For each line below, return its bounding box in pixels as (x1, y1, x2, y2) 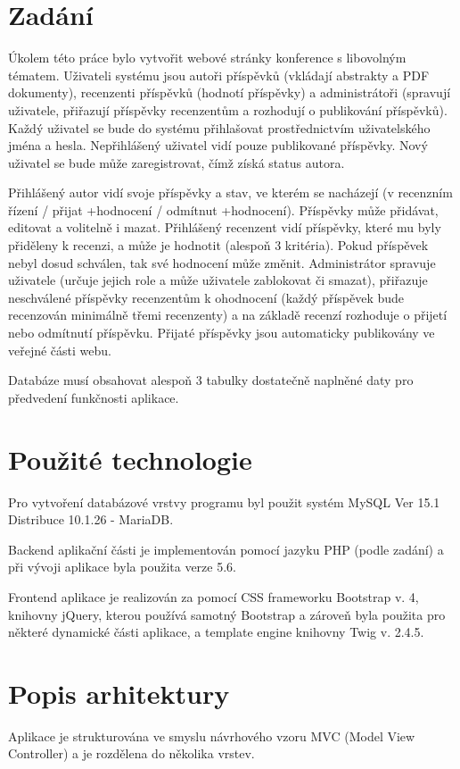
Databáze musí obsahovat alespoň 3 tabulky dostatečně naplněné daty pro (8, 371, 414, 389)
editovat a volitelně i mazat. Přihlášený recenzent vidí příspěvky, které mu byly (8, 218, 441, 237)
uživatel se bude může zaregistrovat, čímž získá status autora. (8, 153, 345, 171)
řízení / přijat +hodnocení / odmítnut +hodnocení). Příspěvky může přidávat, (8, 200, 439, 219)
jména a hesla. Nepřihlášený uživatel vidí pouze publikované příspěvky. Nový (8, 136, 428, 155)
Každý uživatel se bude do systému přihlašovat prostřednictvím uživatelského (8, 118, 431, 137)
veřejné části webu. (8, 340, 111, 359)
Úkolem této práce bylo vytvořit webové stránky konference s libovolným (8, 48, 407, 67)
